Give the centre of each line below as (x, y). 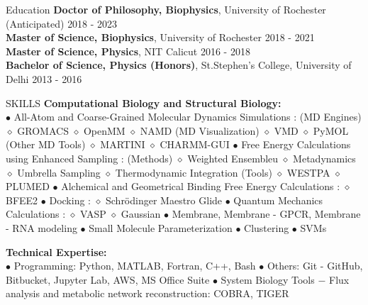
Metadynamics (324, 158)
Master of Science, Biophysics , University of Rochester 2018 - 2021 (160, 37)
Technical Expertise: (56, 251)
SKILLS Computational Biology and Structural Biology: (144, 102)
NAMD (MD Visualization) (200, 130)
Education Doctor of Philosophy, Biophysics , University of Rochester (166, 9)
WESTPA (308, 172)
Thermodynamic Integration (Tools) (194, 172)
